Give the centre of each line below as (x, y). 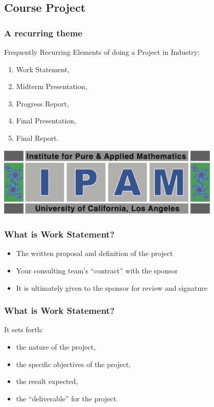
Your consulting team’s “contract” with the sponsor (97, 270)
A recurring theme (43, 33)
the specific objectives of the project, (73, 364)
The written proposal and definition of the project (94, 253)
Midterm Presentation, (52, 86)
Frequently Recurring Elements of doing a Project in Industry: (102, 52)
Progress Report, (42, 103)
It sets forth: (24, 329)
